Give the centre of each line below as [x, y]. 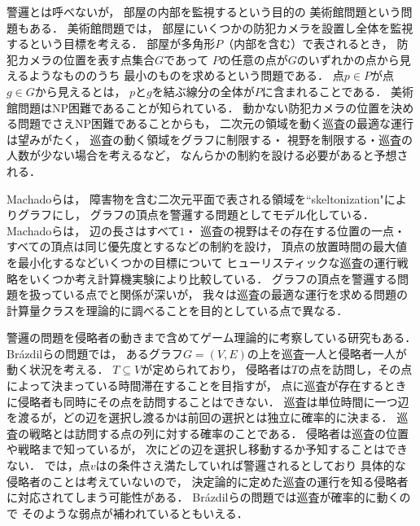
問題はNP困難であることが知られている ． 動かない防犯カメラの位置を [204, 107]
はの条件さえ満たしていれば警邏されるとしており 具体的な [251, 465]
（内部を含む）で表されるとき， [308, 44]
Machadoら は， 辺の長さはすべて [93, 230]
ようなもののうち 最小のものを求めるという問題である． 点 [186, 75]
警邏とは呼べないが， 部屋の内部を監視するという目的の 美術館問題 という [204, 11]
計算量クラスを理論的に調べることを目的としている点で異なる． [177, 310]
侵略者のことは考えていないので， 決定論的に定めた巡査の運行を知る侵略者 [208, 481]
